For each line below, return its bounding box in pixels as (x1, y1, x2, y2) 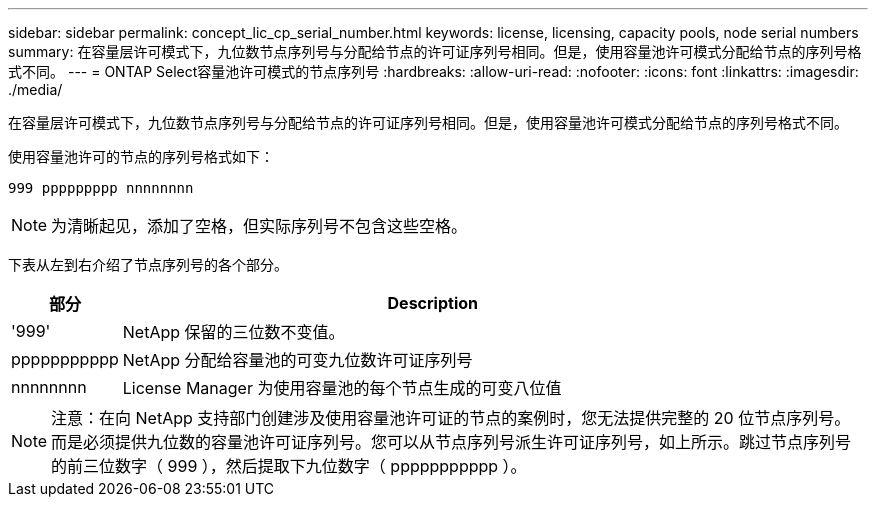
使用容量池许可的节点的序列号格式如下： (8, 148, 274, 165)
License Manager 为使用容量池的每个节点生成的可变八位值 (122, 378, 562, 398)
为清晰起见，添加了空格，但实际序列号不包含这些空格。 (51, 216, 468, 236)
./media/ (8, 81, 63, 98)
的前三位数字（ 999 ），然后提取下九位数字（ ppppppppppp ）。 (51, 456, 527, 476)
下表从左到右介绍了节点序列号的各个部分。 (8, 256, 288, 273)
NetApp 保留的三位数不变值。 (122, 322, 345, 342)
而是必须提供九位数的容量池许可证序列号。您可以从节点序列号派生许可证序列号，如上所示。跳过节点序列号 (51, 432, 852, 452)
